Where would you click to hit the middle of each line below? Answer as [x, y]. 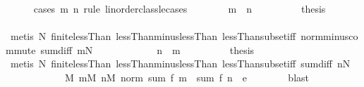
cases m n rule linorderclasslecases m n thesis [180, 8]
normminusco [329, 36]
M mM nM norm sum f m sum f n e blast [187, 77]
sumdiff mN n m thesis [147, 49]
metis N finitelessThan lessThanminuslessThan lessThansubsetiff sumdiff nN [180, 63]
